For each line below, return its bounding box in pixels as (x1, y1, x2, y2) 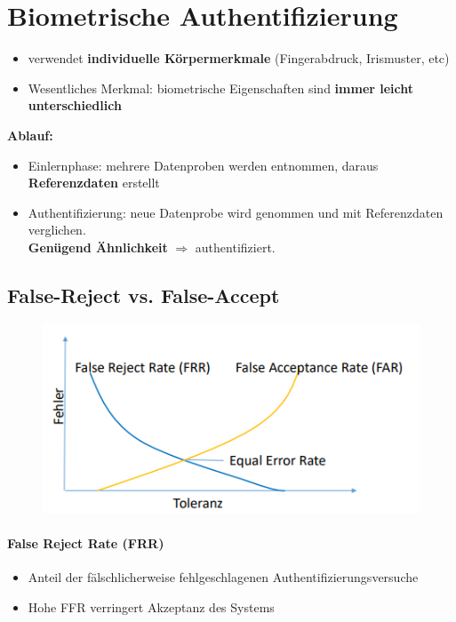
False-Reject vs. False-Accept (7, 281, 280, 308)
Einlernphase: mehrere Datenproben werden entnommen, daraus (28, 155, 379, 174)
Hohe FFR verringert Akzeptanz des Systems (28, 598, 275, 617)
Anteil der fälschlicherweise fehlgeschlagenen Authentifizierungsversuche (28, 568, 419, 586)
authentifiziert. (195, 237, 276, 256)
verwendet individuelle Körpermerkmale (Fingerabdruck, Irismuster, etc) (28, 49, 450, 68)
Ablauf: (7, 125, 53, 144)
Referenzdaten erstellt (28, 173, 160, 192)
